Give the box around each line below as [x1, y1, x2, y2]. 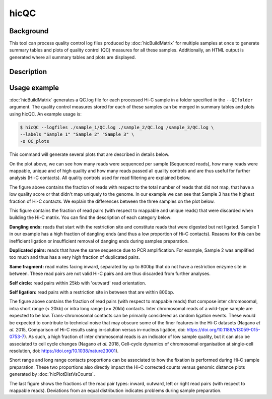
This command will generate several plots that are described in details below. [9, 151, 170, 157]
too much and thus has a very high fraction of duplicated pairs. [9, 254, 141, 260]
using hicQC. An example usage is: [9, 111, 82, 117]
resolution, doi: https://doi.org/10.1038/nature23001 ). [9, 348, 119, 354]
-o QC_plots [20, 139, 50, 144]
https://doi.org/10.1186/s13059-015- [186, 326, 260, 332]
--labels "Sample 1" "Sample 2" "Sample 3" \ [20, 131, 134, 137]
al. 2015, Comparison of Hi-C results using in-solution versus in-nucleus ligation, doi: [9, 326, 186, 332]
